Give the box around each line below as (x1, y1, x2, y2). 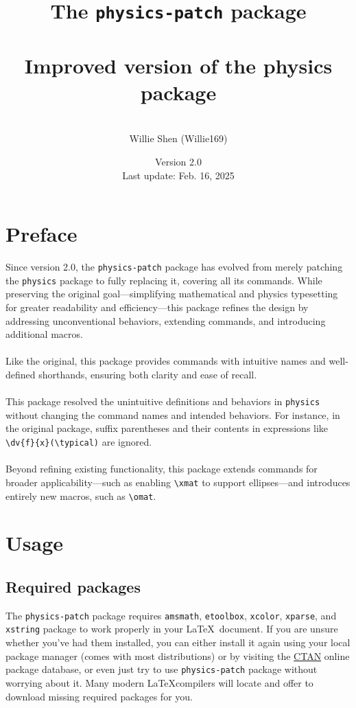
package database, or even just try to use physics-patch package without (5, 662, 318, 676)
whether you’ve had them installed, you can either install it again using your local (5, 635, 351, 650)
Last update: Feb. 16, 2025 (122, 168, 235, 182)
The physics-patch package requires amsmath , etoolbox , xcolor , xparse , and (5, 608, 337, 622)
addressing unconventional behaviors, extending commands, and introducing (5, 313, 326, 328)
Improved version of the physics (24, 51, 333, 79)
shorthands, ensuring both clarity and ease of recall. (38, 367, 257, 381)
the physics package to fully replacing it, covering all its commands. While (5, 273, 322, 287)
